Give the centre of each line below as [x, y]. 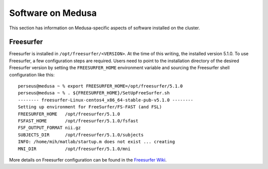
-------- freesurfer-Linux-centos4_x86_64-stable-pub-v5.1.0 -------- [106, 100]
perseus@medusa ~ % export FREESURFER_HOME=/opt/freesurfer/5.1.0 [100, 86]
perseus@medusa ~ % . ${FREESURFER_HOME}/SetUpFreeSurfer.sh [94, 93]
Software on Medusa [53, 13]
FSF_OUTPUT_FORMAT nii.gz [50, 128]
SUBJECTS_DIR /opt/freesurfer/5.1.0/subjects [81, 135]
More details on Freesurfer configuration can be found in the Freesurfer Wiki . [88, 160]
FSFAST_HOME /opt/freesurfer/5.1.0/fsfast [78, 121]
